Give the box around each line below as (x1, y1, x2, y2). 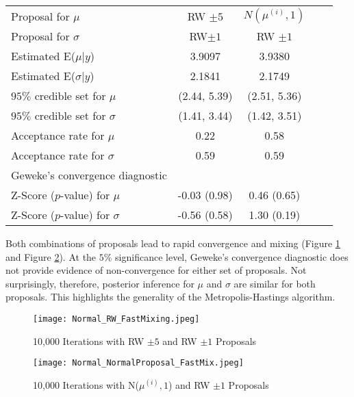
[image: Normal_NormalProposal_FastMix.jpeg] (33, 358, 244, 368)
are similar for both (233, 276, 316, 290)
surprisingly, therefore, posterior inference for (5, 276, 194, 290)
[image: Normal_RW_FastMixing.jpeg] (33, 313, 200, 324)
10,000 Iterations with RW (33, 333, 144, 348)
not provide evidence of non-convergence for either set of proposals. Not (5, 263, 307, 277)
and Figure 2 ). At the (5, 249, 97, 264)
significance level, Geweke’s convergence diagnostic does (115, 249, 349, 264)
